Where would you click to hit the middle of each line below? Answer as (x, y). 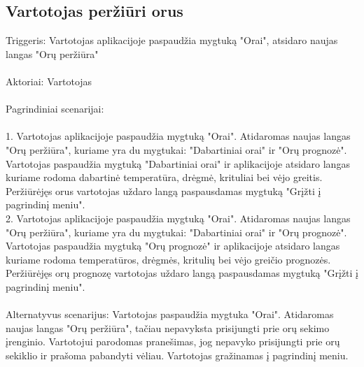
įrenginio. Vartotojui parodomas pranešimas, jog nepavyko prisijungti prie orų (173, 341)
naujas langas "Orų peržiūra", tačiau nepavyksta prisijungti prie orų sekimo (168, 328)
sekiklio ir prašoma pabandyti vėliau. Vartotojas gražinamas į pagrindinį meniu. (177, 355)
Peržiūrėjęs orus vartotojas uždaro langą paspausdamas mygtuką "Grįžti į (163, 190)
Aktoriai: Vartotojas (49, 81)
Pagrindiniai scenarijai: (55, 109)
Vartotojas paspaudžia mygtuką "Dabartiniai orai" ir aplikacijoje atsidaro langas (178, 163)
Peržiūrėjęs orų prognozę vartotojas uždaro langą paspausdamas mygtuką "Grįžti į (182, 273)
